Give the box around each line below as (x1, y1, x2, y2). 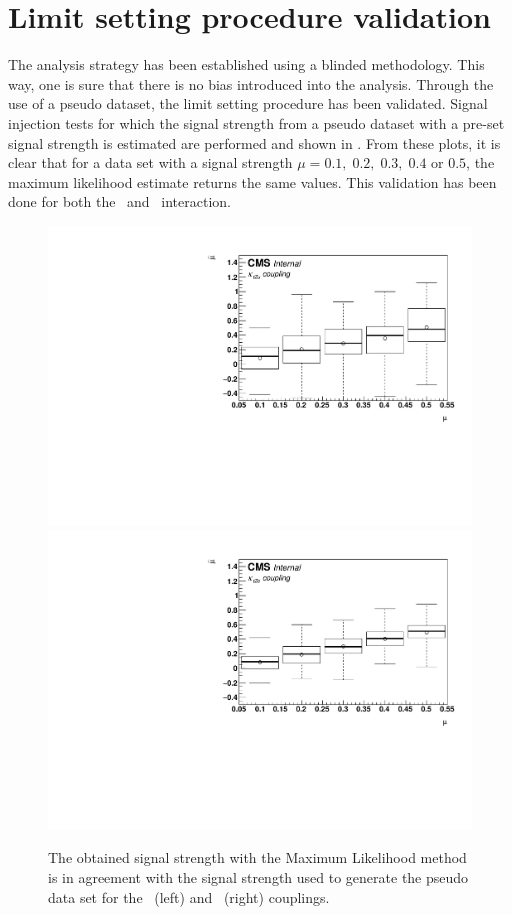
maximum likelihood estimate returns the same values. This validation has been (8, 171, 497, 192)
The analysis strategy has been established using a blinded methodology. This (8, 54, 485, 75)
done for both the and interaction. (8, 191, 231, 212)
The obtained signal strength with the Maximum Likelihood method (48, 847, 467, 868)
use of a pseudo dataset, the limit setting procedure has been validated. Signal (8, 93, 488, 114)
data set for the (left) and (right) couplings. (48, 886, 330, 907)
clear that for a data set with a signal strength (8, 152, 293, 173)
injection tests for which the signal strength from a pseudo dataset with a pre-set (8, 112, 505, 133)
